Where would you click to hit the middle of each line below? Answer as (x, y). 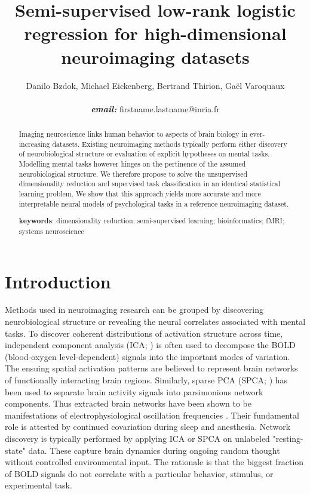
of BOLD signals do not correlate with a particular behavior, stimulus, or (139, 473)
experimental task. (39, 485)
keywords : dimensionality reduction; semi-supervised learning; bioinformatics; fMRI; (152, 221)
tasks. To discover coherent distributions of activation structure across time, (144, 333)
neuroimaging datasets (155, 56)
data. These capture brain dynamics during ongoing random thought (154, 450)
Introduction (58, 281)
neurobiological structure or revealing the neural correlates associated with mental (155, 322)
